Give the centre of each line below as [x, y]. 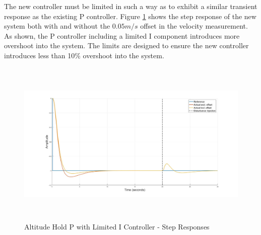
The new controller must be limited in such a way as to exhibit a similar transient [131, 6]
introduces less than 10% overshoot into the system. [84, 55]
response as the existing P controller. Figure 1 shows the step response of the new [130, 16]
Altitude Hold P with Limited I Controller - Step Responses [117, 226]
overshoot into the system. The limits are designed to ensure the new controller [126, 45]
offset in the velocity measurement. [194, 26]
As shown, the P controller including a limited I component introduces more [122, 35]
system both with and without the [57, 26]
